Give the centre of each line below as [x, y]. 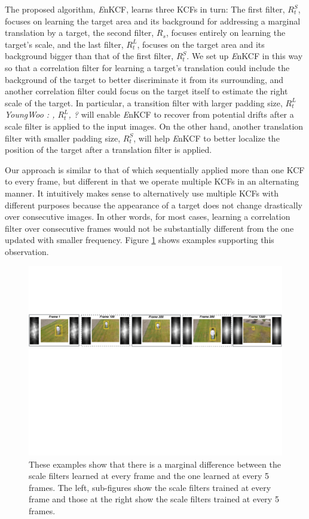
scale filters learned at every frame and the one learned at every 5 [149, 476]
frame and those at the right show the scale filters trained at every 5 [154, 499]
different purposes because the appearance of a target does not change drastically [154, 205]
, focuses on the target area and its [201, 44]
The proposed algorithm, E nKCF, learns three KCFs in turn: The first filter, [145, 9]
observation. [27, 251]
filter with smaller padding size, [63, 138]
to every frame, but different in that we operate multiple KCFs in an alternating [152, 181]
